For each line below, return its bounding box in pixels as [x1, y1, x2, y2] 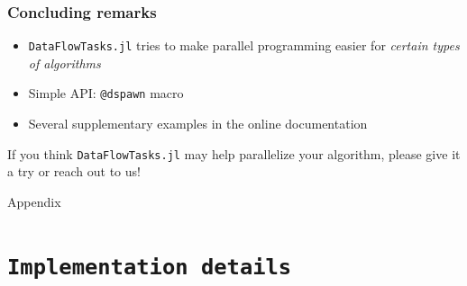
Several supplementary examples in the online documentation [28, 114, 368, 133]
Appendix [7, 192, 61, 210]
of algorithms [28, 53, 101, 72]
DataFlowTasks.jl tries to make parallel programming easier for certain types [28, 36, 460, 55]
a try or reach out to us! [7, 162, 141, 181]
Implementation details [7, 254, 292, 280]
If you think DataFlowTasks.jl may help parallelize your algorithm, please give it [7, 144, 461, 163]
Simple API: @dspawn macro [28, 84, 184, 103]
